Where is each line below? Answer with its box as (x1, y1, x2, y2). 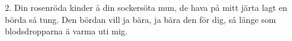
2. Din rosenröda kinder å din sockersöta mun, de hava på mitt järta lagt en (5, 1, 288, 13)
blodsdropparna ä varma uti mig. (5, 25, 128, 37)
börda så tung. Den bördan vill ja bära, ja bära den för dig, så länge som (5, 13, 276, 25)
